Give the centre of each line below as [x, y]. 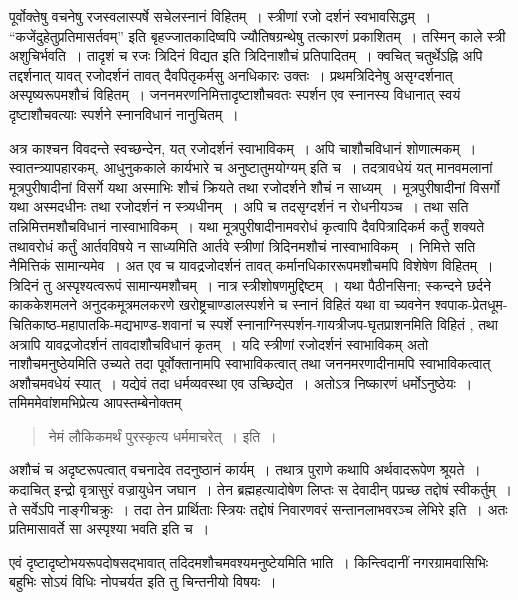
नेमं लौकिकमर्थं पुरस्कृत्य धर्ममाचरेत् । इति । [162, 435]
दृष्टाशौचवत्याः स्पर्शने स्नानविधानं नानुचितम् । [124, 113]
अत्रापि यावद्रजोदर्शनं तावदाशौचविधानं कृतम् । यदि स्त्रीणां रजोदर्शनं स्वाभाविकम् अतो [219, 343]
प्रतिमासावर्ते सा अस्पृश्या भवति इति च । [109, 528]
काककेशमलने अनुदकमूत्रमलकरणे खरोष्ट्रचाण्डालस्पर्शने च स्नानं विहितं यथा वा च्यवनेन [220, 304]
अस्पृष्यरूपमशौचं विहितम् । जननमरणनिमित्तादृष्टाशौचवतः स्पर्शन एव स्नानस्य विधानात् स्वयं [235, 94]
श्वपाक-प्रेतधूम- [471, 304]
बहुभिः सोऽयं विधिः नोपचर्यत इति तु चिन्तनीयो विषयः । [143, 581]
